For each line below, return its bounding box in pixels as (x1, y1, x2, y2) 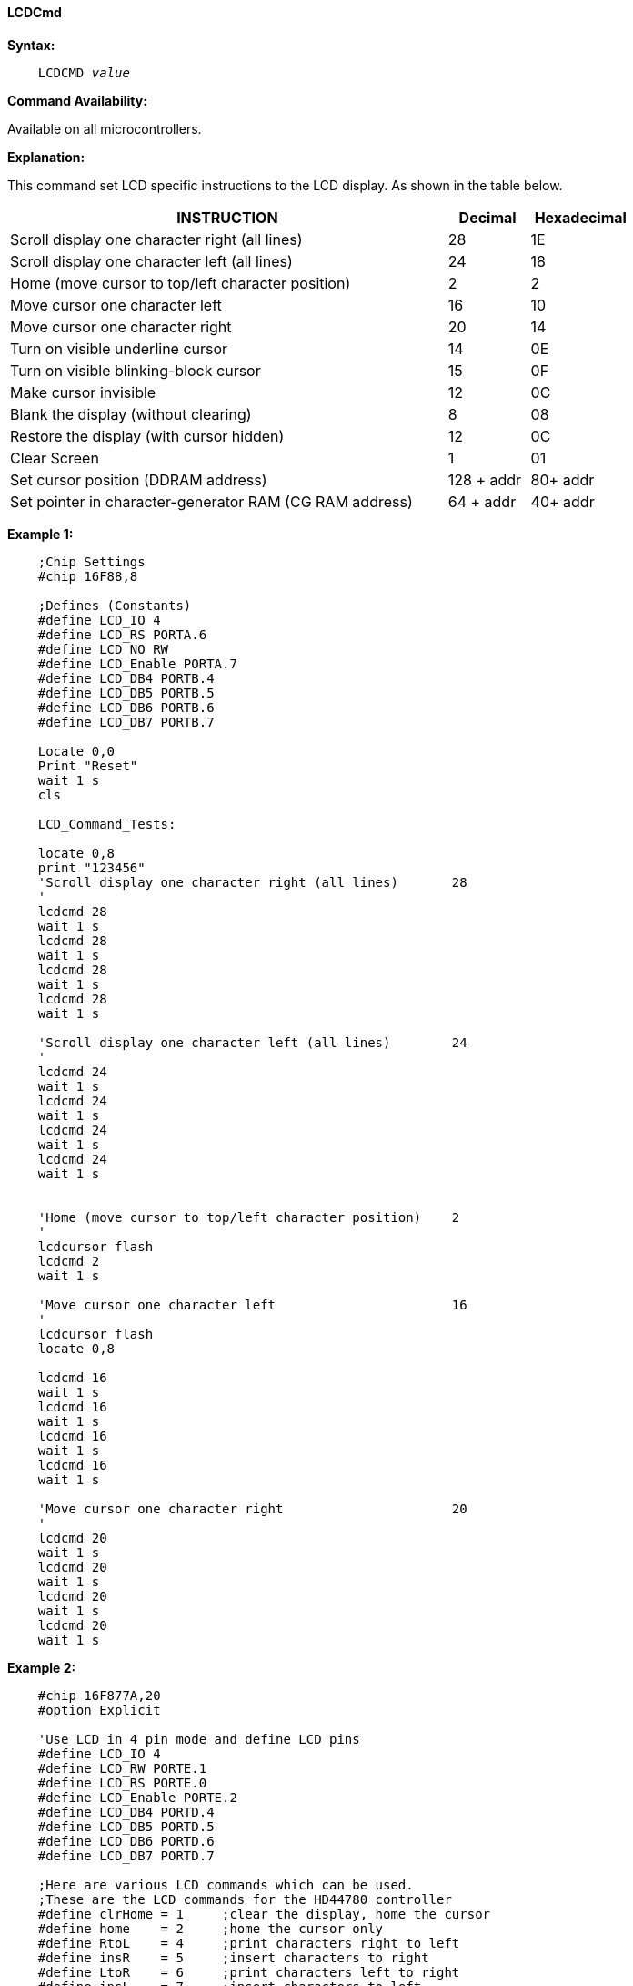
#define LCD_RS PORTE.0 (37, 1775, 207, 1790)
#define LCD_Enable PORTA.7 (37, 656, 237, 671)
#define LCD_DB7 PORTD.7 (37, 1848, 215, 1863)
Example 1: (7, 525, 74, 542)
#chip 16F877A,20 (37, 1687, 161, 1703)
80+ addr (530, 470, 595, 489)
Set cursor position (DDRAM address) (10, 470, 267, 489)
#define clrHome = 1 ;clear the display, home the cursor (37, 1906, 491, 1921)
